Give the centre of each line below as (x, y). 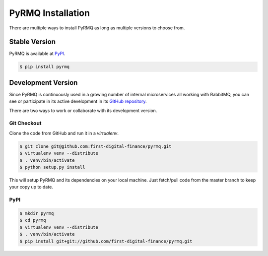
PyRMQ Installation (50, 13)
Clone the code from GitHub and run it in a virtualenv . (64, 133)
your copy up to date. (31, 187)
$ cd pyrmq (33, 220)
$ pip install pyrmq (44, 67)
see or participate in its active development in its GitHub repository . (78, 101)
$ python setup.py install (52, 167)
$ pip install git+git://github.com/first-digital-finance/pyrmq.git (106, 241)
